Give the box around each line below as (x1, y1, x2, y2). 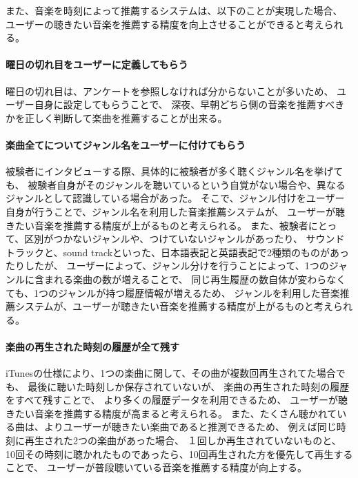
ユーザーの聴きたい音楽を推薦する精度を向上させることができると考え (6, 17, 324, 31)
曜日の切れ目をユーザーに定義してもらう (6, 57, 188, 72)
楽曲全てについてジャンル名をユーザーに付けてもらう (6, 137, 246, 152)
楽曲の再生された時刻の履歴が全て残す (6, 339, 179, 353)
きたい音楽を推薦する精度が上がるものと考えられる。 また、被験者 (6, 218, 308, 232)
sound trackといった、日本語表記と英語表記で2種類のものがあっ (63, 245, 350, 259)
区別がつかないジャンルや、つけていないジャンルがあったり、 (24, 231, 303, 246)
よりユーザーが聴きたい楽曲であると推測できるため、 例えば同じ (43, 419, 337, 434)
